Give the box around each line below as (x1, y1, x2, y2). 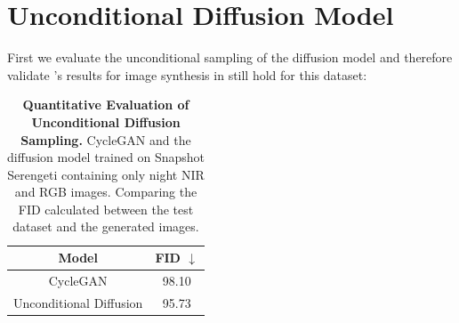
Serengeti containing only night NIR (7, 165, 205, 183)
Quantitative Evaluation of (22, 95, 189, 114)
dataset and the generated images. (12, 217, 199, 236)
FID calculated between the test (18, 199, 194, 218)
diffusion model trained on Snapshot (7, 148, 205, 166)
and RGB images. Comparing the (14, 182, 197, 201)
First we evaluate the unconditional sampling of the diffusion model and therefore (7, 48, 453, 67)
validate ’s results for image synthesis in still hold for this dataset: (7, 65, 367, 84)
